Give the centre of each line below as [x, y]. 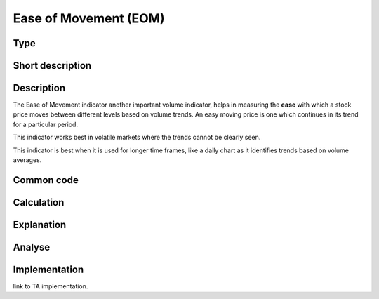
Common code [46, 180]
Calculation [39, 202]
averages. [27, 160]
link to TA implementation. [51, 286]
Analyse [32, 247]
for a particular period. [46, 124]
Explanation [40, 225]
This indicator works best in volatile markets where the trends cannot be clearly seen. [137, 138]
